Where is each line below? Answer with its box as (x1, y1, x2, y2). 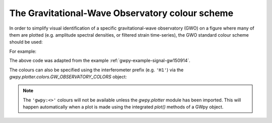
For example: (9, 48, 37, 54)
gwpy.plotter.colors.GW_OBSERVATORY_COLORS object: (9, 73, 127, 80)
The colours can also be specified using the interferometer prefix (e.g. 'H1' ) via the (9, 67, 184, 73)
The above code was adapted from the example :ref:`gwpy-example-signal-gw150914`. (9, 58, 191, 64)
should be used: (9, 39, 43, 45)
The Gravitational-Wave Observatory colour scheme (9, 8, 234, 19)
